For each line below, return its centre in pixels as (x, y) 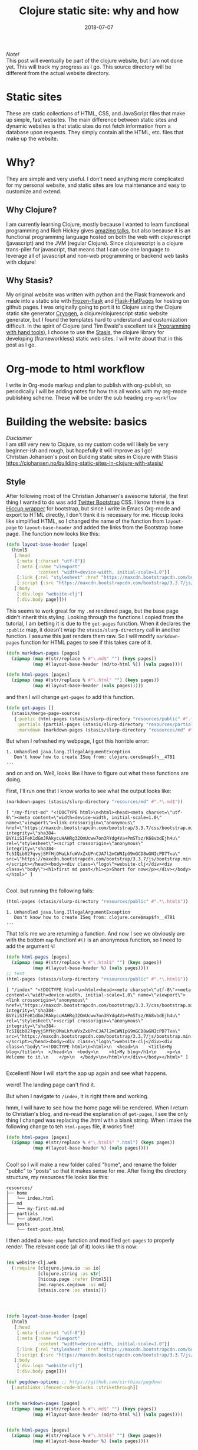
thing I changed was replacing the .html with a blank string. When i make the (99, 1120)
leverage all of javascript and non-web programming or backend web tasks (97, 255)
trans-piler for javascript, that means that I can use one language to (88, 249)
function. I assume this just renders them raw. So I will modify (81, 636)
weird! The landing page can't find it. (51, 1085)
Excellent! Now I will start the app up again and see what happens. (87, 1073)
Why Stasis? (29, 281)
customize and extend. (34, 191)
